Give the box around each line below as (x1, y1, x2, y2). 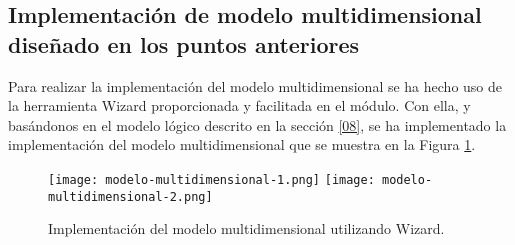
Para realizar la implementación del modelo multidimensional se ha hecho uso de (8, 75, 503, 96)
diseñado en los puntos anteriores (8, 28, 360, 59)
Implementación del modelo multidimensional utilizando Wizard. (48, 218, 445, 239)
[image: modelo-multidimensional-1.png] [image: (48, 172, 375, 187)
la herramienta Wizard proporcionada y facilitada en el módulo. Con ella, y (8, 95, 471, 116)
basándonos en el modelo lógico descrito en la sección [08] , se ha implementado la (8, 114, 507, 135)
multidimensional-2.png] (48, 189, 213, 204)
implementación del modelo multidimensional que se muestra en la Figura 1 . (8, 134, 476, 155)
